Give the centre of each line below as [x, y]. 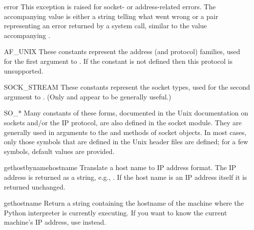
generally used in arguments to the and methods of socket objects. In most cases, [125, 132]
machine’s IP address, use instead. [55, 222]
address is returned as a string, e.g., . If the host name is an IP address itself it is [126, 177]
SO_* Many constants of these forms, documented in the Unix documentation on [126, 113]
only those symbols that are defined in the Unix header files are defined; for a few [126, 142]
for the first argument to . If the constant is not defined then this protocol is [118, 61]
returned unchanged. [35, 186]
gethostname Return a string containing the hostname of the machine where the [124, 203]
